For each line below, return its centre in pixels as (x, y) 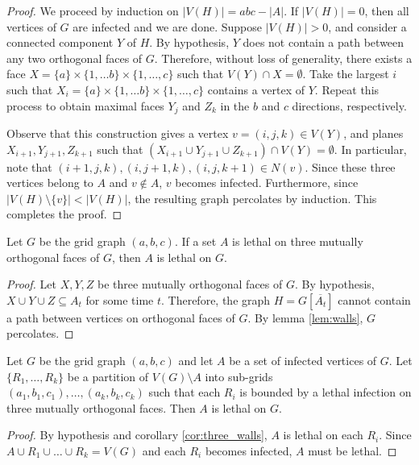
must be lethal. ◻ (353, 450)
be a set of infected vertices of (303, 360)
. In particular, (370, 149)
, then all (387, 10)
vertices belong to (50, 183)
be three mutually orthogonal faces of (190, 284)
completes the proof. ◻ (64, 214)
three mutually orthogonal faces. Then (101, 407)
